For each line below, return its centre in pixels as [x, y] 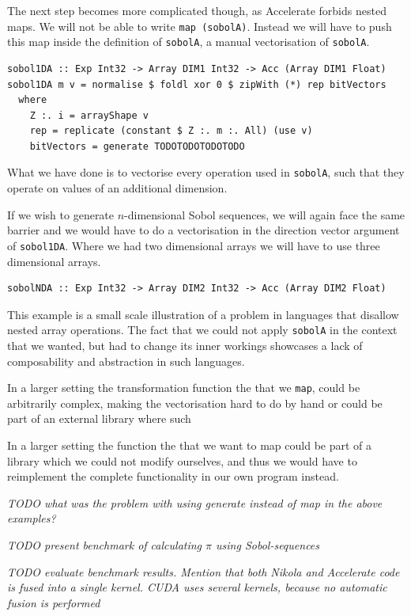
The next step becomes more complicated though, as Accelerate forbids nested [197, 10]
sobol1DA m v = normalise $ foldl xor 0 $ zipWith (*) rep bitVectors [197, 84]
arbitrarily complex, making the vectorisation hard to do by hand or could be [195, 403]
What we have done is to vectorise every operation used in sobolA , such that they [206, 172]
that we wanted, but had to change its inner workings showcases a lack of [185, 345]
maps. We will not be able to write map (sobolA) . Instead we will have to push [200, 26]
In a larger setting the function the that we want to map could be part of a [190, 445]
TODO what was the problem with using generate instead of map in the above [195, 502]
